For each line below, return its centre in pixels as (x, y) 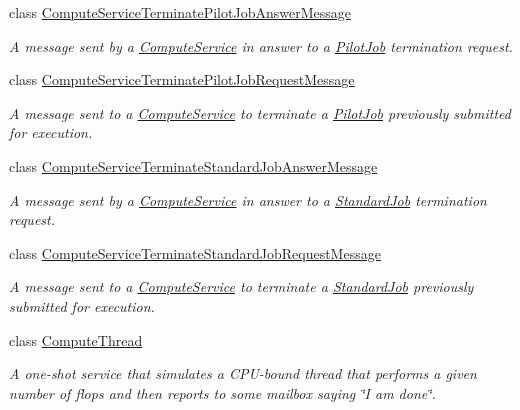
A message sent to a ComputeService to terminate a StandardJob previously (241, 286)
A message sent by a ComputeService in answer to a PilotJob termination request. (261, 45)
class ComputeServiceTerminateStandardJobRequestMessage (195, 252)
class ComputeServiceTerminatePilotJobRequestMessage (182, 79)
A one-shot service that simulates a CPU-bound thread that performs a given (243, 373)
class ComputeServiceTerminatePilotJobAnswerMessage (180, 12)
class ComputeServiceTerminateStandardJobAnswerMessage (193, 165)
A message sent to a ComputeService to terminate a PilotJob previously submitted (260, 112)
